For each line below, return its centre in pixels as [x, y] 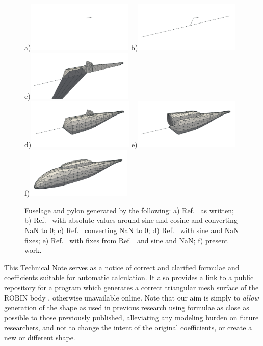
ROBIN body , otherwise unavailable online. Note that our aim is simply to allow [131, 297]
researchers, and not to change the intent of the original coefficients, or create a [128, 327]
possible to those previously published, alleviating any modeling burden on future [131, 317]
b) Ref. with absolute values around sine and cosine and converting [131, 220]
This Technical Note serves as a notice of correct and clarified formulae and [122, 267]
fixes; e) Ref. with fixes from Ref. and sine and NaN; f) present [126, 240]
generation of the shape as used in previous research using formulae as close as [127, 307]
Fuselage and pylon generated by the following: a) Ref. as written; [129, 210]
